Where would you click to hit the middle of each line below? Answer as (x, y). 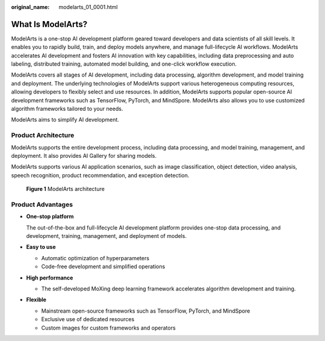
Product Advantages (42, 204)
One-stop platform (50, 216)
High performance (50, 278)
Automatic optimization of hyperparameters (95, 258)
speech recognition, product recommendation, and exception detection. (100, 175)
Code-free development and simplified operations (103, 267)
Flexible (36, 300)
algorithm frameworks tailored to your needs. (67, 109)
